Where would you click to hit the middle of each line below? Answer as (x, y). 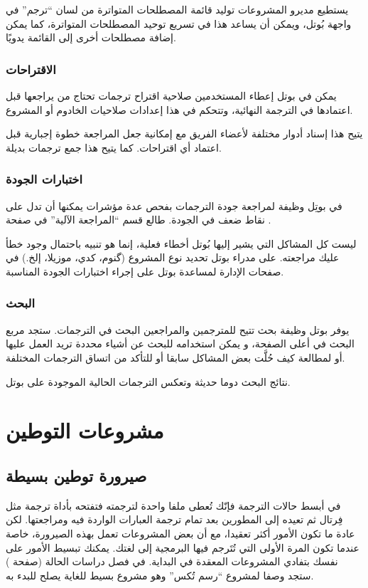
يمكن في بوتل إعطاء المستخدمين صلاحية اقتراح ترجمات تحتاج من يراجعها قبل (171, 95)
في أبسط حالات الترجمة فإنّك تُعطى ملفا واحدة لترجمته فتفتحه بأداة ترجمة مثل (173, 505)
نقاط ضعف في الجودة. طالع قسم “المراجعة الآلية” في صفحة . (139, 220)
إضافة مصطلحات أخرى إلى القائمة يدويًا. (91, 37)
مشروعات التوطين (85, 430)
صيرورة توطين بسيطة (76, 475)
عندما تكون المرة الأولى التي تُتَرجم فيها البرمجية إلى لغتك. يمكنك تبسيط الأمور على (183, 547)
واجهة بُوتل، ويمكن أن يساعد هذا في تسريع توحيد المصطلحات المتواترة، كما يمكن (179, 23)
